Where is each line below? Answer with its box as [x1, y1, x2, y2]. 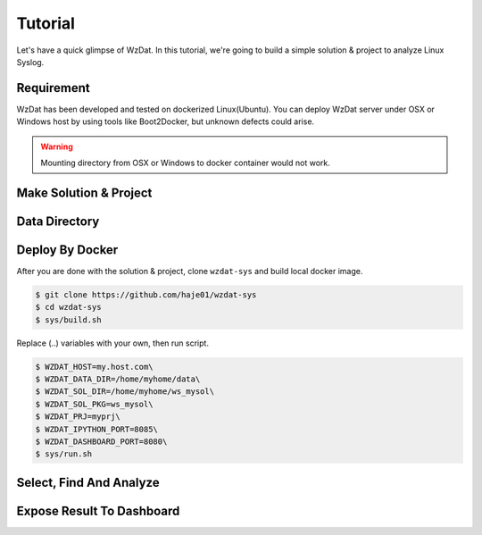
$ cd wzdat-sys [35, 302, 102, 313]
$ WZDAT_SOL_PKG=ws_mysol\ [35, 398, 154, 409]
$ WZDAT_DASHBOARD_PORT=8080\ [35, 437, 168, 447]
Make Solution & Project [16, 185, 153, 200]
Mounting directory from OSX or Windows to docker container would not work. [40, 157, 330, 169]
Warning [40, 141, 73, 152]
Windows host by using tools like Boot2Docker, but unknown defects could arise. [16, 116, 315, 127]
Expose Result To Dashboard [16, 503, 180, 518]
